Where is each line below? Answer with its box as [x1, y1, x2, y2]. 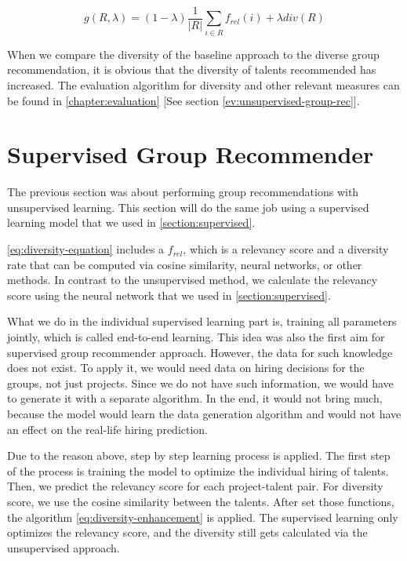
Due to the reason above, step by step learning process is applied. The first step [7, 447, 391, 464]
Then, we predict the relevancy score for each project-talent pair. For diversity [7, 478, 383, 494]
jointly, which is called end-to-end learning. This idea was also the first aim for [7, 329, 385, 345]
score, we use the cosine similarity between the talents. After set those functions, [7, 493, 394, 509]
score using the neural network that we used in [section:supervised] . [7, 286, 331, 303]
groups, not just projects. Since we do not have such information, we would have [7, 374, 394, 391]
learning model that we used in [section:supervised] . [7, 214, 256, 231]
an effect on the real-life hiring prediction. [7, 421, 209, 437]
